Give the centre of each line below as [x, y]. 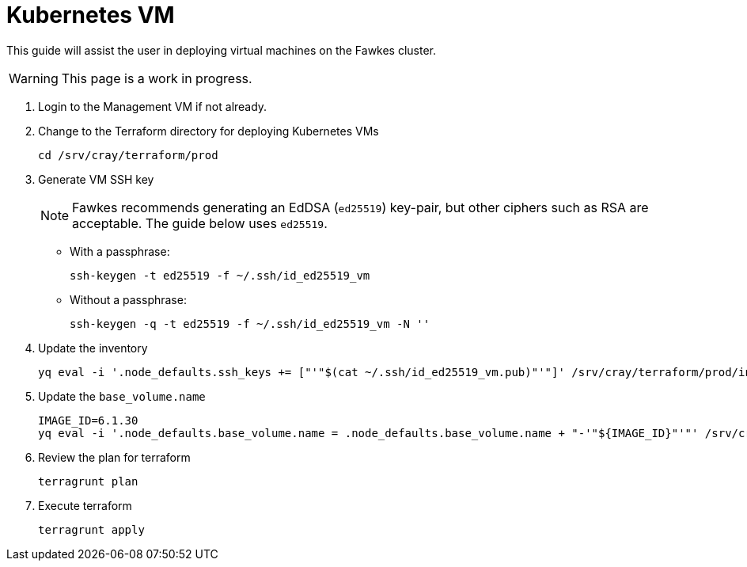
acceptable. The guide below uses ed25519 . [200, 223]
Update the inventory [93, 348]
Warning [34, 78]
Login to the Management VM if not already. [153, 106]
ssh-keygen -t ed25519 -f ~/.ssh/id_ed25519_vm [220, 275]
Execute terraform [85, 505]
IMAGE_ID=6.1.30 [88, 420]
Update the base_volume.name [122, 396]
